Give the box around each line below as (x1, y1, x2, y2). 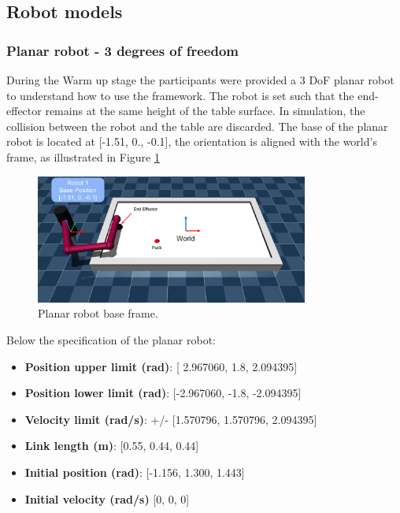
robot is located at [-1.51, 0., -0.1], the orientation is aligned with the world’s (6, 133, 377, 150)
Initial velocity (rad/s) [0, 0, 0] (24, 490, 190, 507)
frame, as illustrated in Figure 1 (6, 148, 160, 165)
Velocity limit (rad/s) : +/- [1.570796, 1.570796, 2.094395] (24, 411, 317, 427)
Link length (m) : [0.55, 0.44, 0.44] (24, 437, 199, 454)
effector (6, 102, 42, 119)
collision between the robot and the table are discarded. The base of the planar (6, 117, 388, 134)
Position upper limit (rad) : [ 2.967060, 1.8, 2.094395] (24, 358, 298, 374)
